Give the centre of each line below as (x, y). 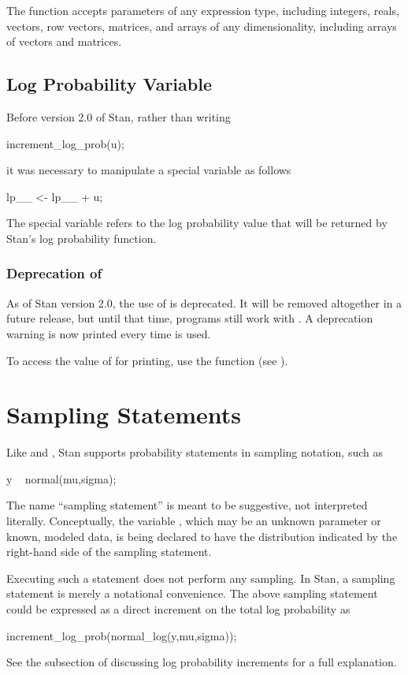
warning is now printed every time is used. (109, 333)
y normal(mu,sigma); (61, 478)
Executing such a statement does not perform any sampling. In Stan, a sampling (201, 578)
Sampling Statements (124, 414)
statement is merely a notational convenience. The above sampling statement (192, 593)
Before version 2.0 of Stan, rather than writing (119, 116)
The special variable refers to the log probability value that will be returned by (197, 223)
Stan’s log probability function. (82, 238)
